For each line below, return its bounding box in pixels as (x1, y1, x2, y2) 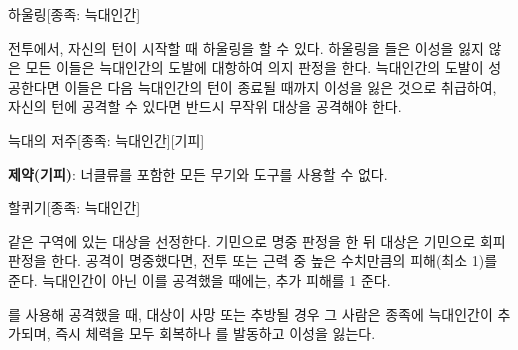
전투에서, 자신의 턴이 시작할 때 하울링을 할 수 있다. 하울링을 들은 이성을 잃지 (8, 37, 484, 58)
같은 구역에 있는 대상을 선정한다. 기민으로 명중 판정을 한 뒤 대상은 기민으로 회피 (8, 230, 506, 251)
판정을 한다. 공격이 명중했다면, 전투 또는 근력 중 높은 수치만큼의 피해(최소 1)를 (8, 250, 498, 271)
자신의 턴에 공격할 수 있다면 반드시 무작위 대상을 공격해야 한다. (8, 96, 402, 117)
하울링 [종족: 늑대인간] (8, 4, 141, 24)
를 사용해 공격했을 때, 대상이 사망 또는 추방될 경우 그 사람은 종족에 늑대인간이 (8, 303, 493, 324)
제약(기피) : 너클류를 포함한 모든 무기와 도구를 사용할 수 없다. (8, 163, 388, 184)
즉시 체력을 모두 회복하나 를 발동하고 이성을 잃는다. (55, 323, 376, 344)
